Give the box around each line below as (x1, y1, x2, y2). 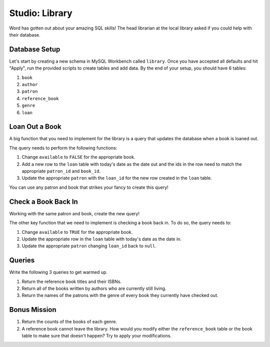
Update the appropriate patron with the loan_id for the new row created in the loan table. (21, 175, 212, 181)
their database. (9, 32, 40, 38)
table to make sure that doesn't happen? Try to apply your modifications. (21, 333, 172, 339)
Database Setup (9, 45, 60, 54)
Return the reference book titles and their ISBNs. (21, 278, 122, 284)
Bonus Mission (9, 305, 57, 314)
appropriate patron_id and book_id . (21, 168, 101, 174)
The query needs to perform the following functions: (9, 145, 117, 151)
